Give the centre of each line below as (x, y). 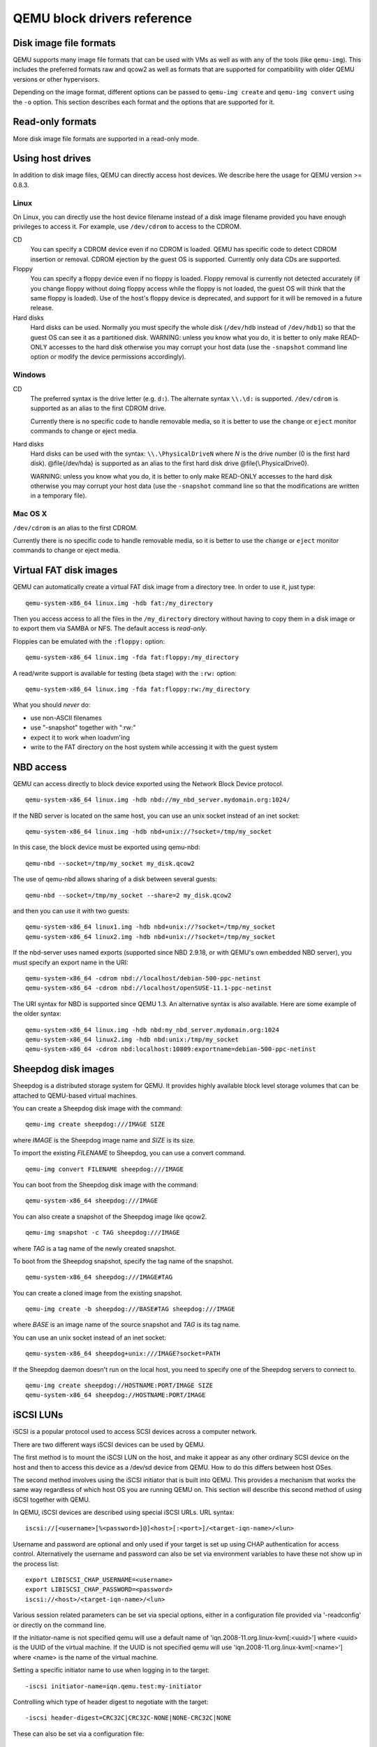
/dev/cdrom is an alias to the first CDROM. (75, 528)
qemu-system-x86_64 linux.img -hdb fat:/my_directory (119, 603)
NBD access (40, 767)
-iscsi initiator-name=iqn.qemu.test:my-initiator (114, 1686)
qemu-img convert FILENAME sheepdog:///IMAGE (105, 1169)
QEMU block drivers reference (102, 18)
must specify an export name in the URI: (71, 962)
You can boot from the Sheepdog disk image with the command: (105, 1184)
